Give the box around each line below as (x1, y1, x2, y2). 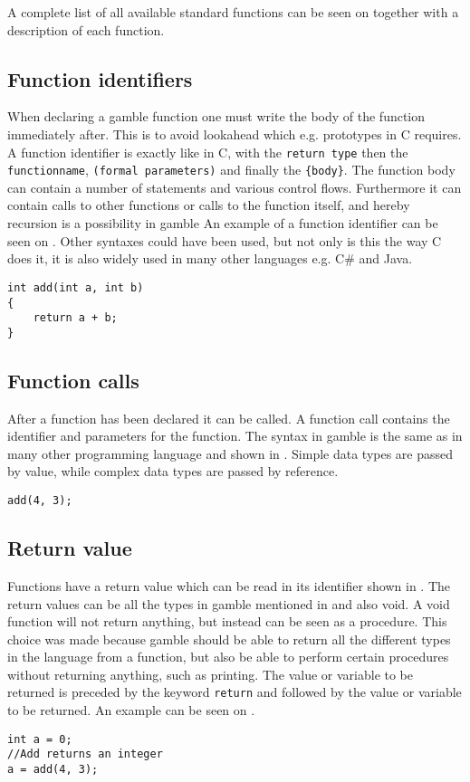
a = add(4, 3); (7, 763, 99, 777)
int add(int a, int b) (7, 281, 144, 294)
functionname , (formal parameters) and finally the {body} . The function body (7, 160, 456, 179)
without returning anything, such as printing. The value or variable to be (7, 664, 414, 683)
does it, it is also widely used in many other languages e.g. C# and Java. (7, 249, 413, 268)
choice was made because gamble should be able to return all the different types (7, 629, 451, 648)
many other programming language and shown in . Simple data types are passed (7, 443, 454, 463)
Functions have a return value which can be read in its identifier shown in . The (7, 576, 451, 595)
